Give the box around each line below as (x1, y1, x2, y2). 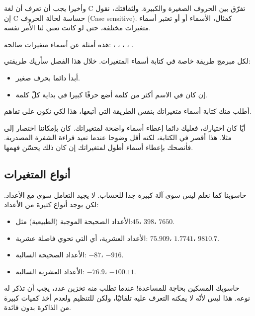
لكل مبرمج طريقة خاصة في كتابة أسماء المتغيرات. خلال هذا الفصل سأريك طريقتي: (4, 56, 251, 66)
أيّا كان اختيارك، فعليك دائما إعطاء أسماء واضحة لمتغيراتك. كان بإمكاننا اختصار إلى (4, 122, 246, 133)
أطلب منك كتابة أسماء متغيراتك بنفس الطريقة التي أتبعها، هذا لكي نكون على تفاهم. (4, 106, 252, 116)
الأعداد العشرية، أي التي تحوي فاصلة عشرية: (15, 233, 148, 243)
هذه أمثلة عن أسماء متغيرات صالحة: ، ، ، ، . (4, 39, 134, 49)
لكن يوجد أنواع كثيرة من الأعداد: (4, 199, 99, 210)
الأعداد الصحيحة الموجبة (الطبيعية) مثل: (15, 216, 132, 226)
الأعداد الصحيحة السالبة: (15, 249, 86, 260)
